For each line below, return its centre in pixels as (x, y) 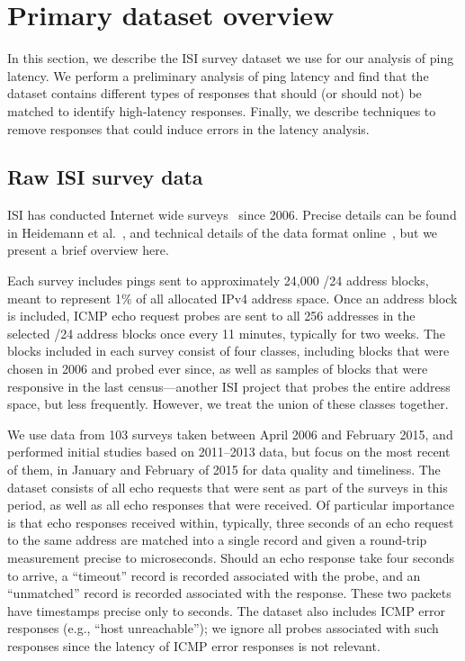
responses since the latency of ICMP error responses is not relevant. (194, 645)
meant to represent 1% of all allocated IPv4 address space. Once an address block (232, 298)
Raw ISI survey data (105, 177)
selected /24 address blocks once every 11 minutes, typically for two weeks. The (226, 333)
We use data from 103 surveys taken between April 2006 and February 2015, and (230, 434)
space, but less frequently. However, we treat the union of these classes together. (228, 404)
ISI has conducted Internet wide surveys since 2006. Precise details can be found (232, 215)
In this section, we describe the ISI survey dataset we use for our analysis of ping (231, 58)
